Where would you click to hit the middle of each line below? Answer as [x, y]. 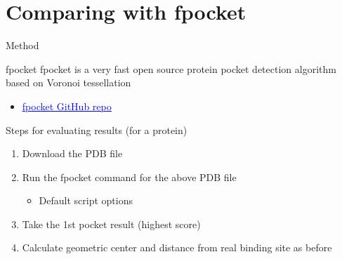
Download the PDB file [72, 153]
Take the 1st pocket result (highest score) [111, 224]
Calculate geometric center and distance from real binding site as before [177, 247]
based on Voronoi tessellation [68, 82]
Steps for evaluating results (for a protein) [97, 129]
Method [22, 45]
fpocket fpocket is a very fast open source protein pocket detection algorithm [171, 68]
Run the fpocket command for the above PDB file [129, 177]
